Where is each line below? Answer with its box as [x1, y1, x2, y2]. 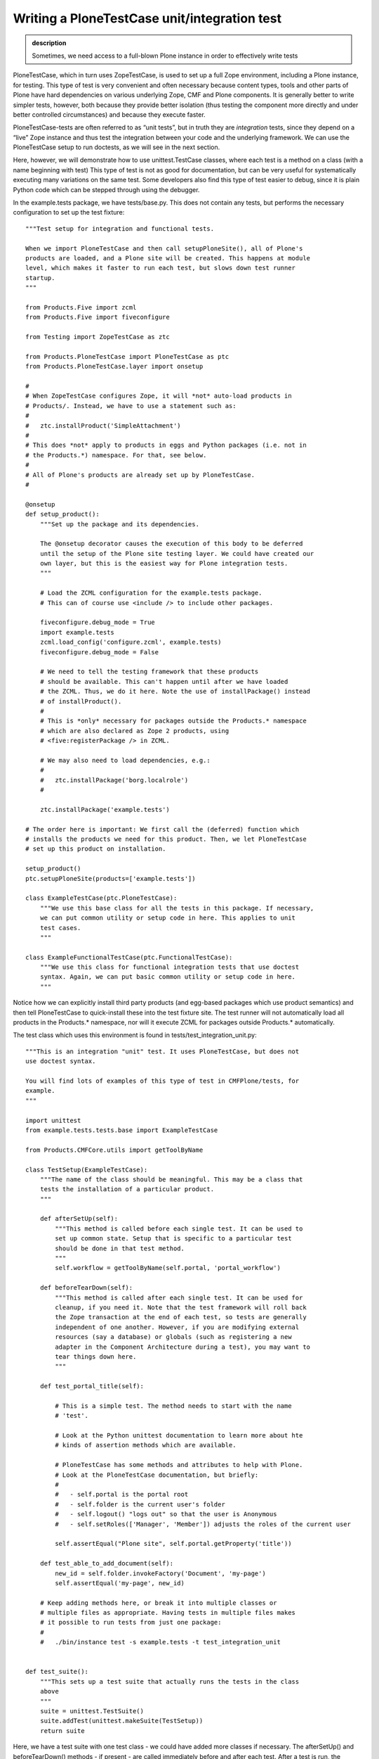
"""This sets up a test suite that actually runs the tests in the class [39, 1677, 300, 1685]
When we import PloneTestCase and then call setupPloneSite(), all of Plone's [25, 244, 303, 253]
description [32, 39, 67, 47]
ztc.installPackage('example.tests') [39, 806, 170, 813]
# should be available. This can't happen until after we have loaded [39, 678, 288, 685]
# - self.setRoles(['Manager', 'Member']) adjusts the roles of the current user [55, 1520, 351, 1528]
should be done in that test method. [55, 1244, 185, 1252]
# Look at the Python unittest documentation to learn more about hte [55, 1432, 303, 1440]
